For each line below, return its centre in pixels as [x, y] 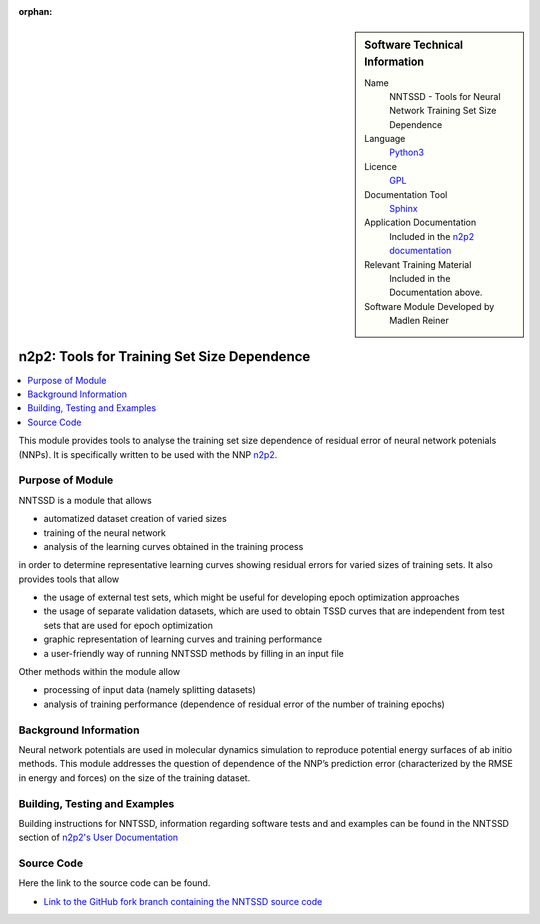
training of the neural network [105, 532]
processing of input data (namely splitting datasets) [150, 690]
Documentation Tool [406, 194]
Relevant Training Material [418, 264]
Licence [380, 166]
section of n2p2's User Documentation [98, 837]
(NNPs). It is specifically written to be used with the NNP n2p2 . [148, 454]
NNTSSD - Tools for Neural [445, 96]
